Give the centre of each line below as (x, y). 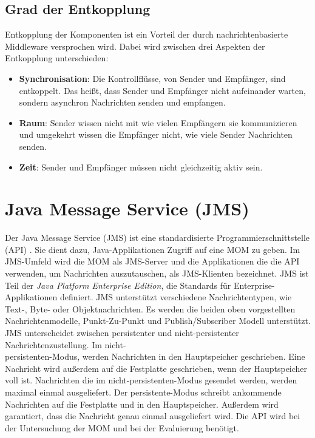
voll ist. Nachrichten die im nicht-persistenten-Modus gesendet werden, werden (151, 380)
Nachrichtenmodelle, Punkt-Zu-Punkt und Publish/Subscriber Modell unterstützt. (158, 321)
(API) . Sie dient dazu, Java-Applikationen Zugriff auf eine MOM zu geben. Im (153, 249)
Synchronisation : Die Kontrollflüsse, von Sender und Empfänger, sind (152, 78)
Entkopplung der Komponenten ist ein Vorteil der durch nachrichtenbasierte (147, 34)
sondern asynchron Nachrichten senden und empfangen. (122, 102)
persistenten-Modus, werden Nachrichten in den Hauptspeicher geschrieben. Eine (155, 356)
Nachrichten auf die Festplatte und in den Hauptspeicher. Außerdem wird (142, 404)
